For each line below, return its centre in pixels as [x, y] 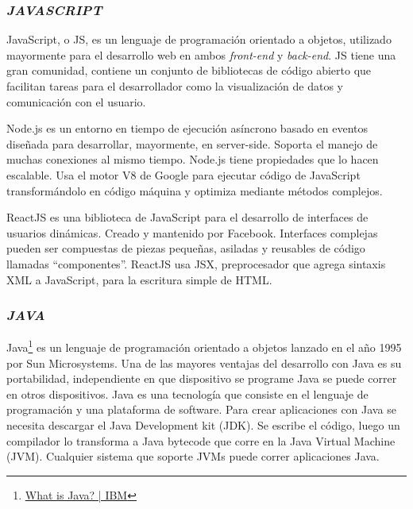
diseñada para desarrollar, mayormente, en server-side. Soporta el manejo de [192, 143]
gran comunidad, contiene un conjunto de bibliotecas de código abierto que [189, 70]
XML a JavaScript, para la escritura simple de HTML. [139, 279]
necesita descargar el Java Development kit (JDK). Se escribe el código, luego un [203, 424]
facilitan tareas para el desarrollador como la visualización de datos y [175, 86]
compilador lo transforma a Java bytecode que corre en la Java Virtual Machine [201, 440]
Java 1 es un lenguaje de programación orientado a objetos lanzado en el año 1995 [204, 346]
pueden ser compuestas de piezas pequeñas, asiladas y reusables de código [186, 248]
